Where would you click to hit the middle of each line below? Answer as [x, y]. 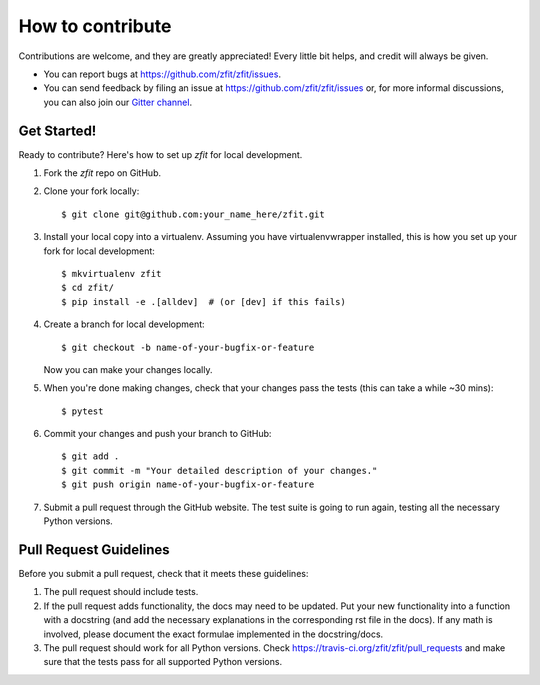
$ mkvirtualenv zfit [111, 273]
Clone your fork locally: [91, 191]
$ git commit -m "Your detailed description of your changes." [219, 470]
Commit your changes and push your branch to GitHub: [157, 434]
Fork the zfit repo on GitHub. [102, 173]
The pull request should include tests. [121, 592]
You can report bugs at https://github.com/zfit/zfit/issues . [162, 74]
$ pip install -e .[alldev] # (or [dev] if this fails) [204, 301]
